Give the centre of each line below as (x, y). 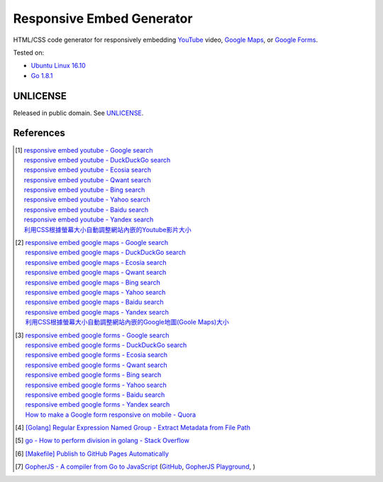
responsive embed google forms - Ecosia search (96, 355)
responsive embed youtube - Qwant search (88, 180)
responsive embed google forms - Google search (97, 335)
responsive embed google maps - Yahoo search (95, 292)
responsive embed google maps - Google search (97, 243)
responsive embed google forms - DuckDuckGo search (106, 345)
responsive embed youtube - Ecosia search (88, 170)
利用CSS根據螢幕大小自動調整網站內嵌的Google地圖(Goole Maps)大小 (127, 322)
